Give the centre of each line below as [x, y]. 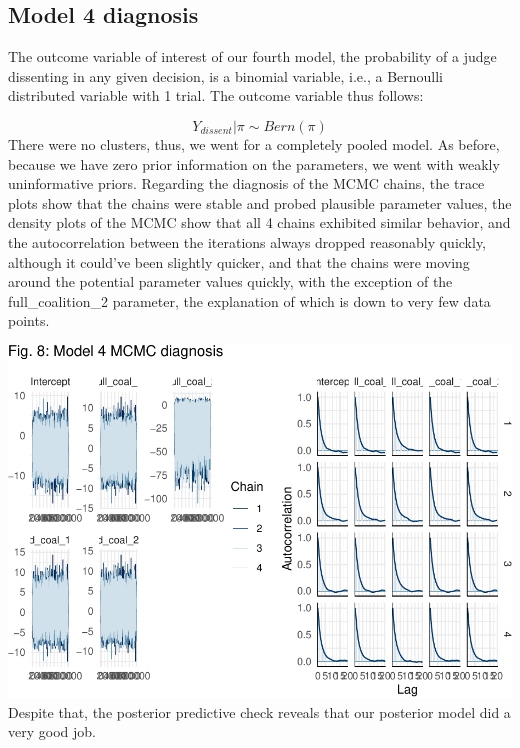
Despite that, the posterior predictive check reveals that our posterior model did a [259, 711]
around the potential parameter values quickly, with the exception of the [230, 281]
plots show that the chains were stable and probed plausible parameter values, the [260, 202]
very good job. [52, 731]
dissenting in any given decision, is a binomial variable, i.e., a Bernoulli [225, 75]
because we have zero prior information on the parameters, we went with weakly [254, 163]
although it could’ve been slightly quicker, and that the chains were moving [239, 261]
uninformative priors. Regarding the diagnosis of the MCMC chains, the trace [246, 183]
